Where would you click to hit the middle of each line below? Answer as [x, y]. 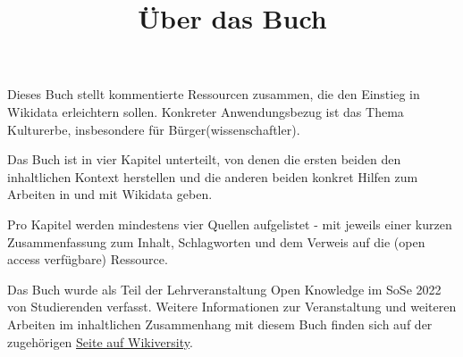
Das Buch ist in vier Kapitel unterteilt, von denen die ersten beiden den [204, 159]
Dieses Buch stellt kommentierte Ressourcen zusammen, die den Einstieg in [214, 94]
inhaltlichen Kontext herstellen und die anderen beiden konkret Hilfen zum [213, 176]
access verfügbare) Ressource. [88, 259]
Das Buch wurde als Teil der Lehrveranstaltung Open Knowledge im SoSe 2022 [224, 289]
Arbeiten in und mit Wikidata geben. [110, 194]
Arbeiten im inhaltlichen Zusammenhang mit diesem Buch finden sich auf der [220, 324]
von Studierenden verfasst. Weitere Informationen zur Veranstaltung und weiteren [232, 307]
